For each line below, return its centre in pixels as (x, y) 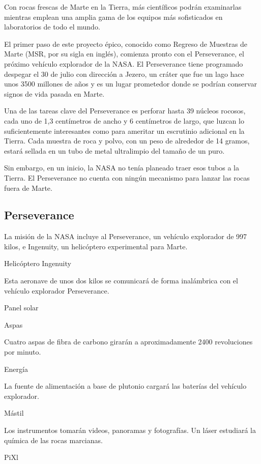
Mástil (14, 413)
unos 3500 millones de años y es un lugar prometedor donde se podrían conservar (130, 84)
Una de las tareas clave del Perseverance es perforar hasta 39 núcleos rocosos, (125, 111)
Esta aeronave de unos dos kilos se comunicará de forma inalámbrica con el (121, 281)
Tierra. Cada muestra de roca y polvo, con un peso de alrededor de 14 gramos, (127, 141)
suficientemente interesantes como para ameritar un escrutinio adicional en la (124, 130)
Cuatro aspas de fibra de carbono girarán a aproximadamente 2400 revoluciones (128, 342)
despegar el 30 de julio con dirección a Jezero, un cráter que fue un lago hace (124, 74)
